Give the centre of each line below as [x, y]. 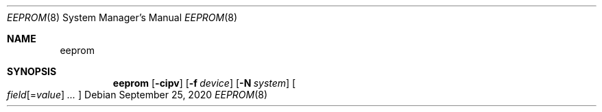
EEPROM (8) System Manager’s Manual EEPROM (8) [122, 17]
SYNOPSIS [32, 71]
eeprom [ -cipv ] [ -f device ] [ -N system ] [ [204, 83]
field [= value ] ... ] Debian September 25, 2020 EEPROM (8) [137, 95]
